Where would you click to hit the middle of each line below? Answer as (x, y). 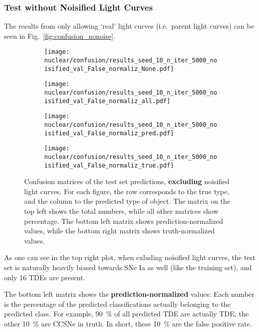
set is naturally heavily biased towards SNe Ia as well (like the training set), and (128, 267)
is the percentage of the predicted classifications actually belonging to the (117, 304)
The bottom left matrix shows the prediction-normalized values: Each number (129, 294)
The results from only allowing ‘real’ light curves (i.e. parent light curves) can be (129, 26)
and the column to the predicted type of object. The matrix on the (127, 201)
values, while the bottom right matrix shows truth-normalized (119, 231)
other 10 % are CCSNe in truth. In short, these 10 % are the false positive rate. (128, 323)
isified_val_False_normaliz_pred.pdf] (109, 133)
